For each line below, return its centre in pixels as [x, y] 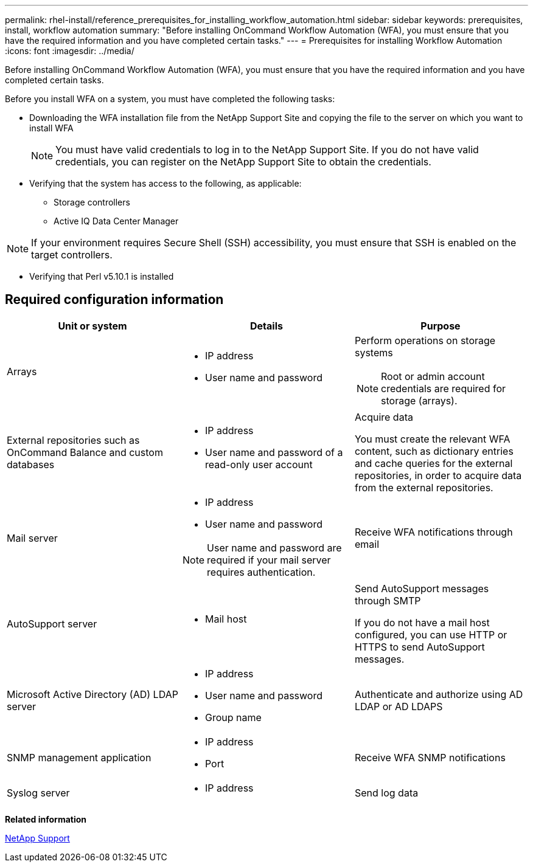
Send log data [386, 793]
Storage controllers [92, 202]
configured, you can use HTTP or [431, 634]
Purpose [441, 326]
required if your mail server [269, 560]
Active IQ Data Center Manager [116, 221]
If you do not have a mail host [422, 622]
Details [266, 326]
